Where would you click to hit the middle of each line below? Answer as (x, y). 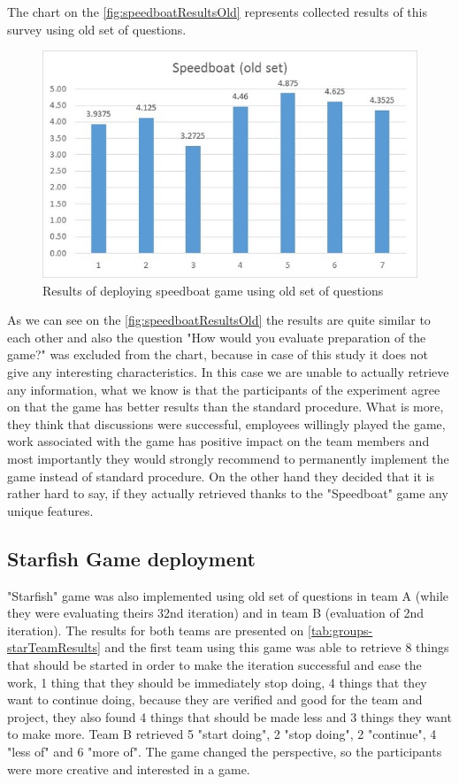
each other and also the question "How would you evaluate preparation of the (217, 337)
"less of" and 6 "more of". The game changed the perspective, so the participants (225, 751)
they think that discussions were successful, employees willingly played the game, (226, 423)
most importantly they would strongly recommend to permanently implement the (228, 459)
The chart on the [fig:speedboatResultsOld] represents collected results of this (218, 12)
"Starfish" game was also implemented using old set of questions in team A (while (228, 595)
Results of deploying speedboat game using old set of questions (213, 290)
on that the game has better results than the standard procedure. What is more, (226, 407)
